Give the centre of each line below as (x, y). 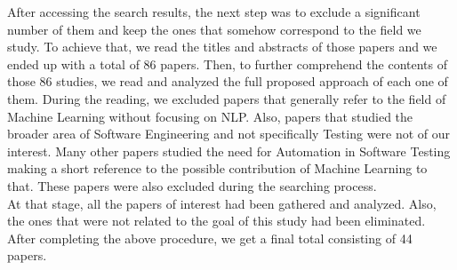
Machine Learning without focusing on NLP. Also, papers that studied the (210, 116)
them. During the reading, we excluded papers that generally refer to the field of (227, 98)
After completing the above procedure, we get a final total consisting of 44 (210, 238)
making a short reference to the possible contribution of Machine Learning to (217, 168)
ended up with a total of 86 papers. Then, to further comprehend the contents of (227, 64)
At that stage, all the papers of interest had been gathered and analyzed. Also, (222, 203)
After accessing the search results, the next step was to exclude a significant (214, 12)
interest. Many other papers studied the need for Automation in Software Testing (229, 151)
